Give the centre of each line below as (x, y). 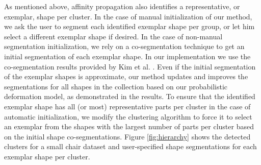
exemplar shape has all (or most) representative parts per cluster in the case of (127, 106)
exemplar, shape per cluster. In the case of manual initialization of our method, (128, 16)
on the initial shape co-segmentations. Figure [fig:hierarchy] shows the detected (127, 136)
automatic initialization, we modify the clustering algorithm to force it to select (128, 116)
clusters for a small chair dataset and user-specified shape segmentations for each (130, 146)
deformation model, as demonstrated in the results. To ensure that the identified (130, 96)
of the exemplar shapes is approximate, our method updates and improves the (126, 76)
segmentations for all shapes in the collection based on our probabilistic (116, 86)
